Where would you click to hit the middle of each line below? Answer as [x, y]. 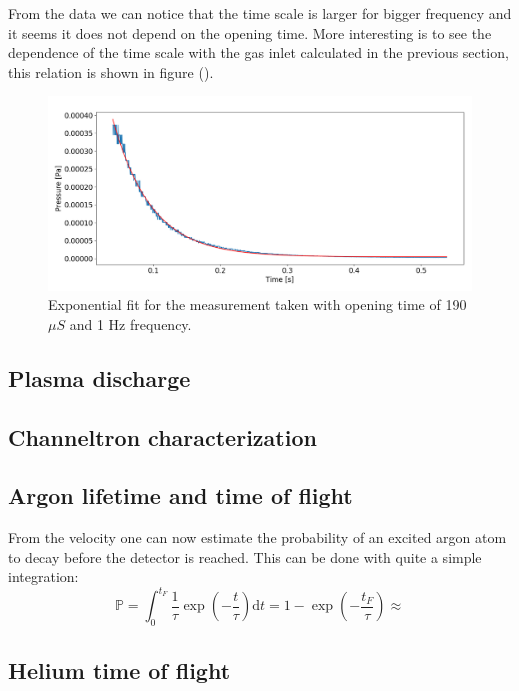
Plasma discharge [99, 377]
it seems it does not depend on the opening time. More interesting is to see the [250, 32]
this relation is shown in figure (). [111, 71]
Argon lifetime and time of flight [180, 495]
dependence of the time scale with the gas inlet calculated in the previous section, [258, 52]
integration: [43, 576]
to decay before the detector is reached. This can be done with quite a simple [245, 556]
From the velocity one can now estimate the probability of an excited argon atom [257, 537]
